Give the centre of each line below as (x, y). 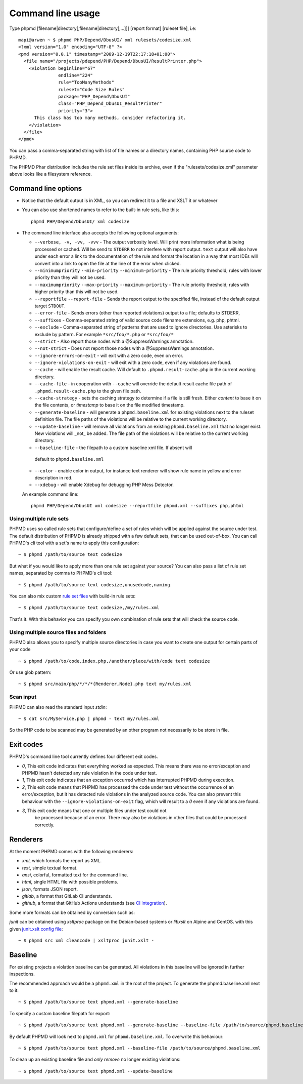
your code (20, 649)
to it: (14, 990)
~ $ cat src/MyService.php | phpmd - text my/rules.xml (89, 719)
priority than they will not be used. (70, 277)
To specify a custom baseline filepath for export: (60, 1013)
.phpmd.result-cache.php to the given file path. (88, 391)
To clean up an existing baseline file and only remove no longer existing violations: (95, 1059)
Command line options (46, 188)
